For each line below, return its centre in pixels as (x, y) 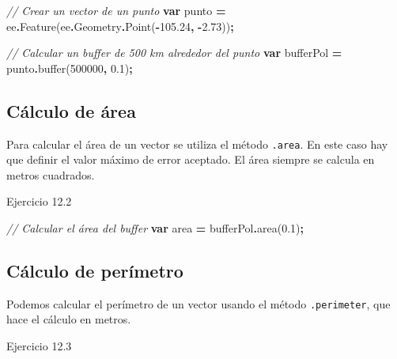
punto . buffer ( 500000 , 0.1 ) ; (70, 68)
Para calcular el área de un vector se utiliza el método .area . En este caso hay (197, 144)
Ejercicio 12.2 (39, 201)
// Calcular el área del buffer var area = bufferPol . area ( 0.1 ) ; (155, 228)
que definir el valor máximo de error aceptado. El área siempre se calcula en (191, 159)
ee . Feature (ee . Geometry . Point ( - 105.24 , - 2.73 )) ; (120, 26)
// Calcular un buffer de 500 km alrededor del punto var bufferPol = (174, 53)
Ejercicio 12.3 (39, 346)
